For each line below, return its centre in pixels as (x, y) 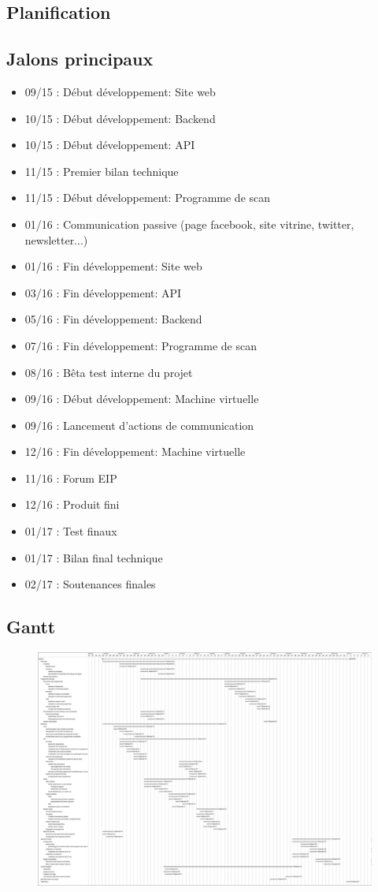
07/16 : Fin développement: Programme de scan (141, 345)
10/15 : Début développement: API (110, 145)
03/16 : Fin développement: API (103, 292)
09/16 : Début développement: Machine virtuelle (142, 399)
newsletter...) (56, 239)
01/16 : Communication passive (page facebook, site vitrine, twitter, (189, 224)
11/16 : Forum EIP (71, 478)
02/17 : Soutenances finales (90, 584)
